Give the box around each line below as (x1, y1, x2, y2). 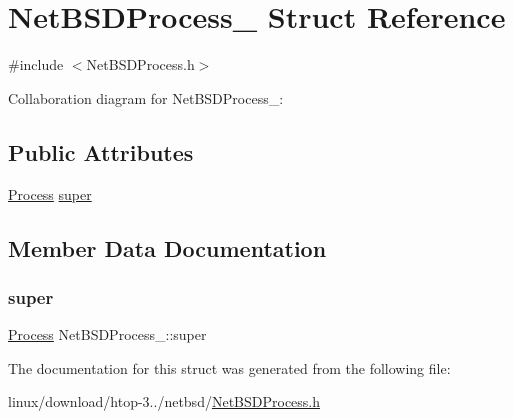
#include (8, 54, 64, 75)
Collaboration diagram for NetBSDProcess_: (8, 87, 284, 108)
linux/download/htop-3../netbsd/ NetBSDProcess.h (8, 391, 321, 412)
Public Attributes (8, 136, 194, 167)
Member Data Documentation (8, 232, 327, 263)
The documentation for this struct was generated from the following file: (8, 357, 451, 378)
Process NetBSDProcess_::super (8, 324, 207, 345)
